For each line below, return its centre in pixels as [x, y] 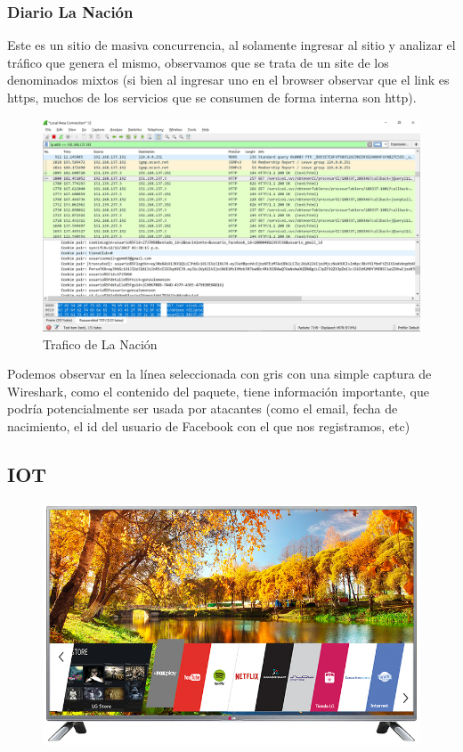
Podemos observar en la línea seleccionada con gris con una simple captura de [219, 374]
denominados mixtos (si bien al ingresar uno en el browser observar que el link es [228, 80]
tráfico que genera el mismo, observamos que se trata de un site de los [198, 62]
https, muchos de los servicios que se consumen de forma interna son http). [212, 97]
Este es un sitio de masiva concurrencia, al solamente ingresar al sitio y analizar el [231, 45]
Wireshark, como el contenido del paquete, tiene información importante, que [218, 391]
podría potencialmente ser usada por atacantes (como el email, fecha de [203, 409]
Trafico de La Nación [100, 343]
